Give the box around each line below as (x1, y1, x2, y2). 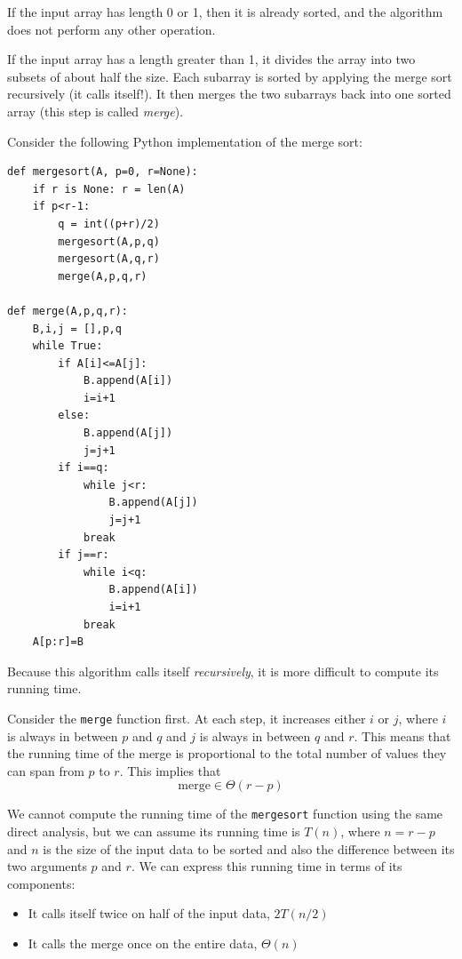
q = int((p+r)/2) (58, 217, 160, 230)
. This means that (354, 726, 451, 745)
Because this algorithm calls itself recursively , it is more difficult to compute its (7, 661, 439, 680)
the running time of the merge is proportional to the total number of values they (7, 744, 447, 763)
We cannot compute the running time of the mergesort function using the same (7, 804, 443, 823)
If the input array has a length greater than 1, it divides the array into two (7, 50, 416, 68)
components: (7, 874, 76, 892)
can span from (7, 761, 84, 779)
